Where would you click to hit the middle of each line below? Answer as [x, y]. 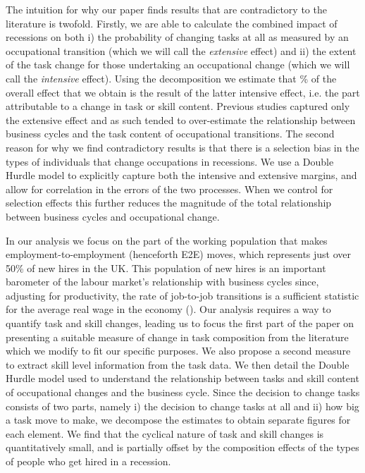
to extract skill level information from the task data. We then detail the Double [178, 364]
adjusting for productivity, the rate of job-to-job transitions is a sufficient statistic [182, 295]
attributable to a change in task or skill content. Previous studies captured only [178, 106]
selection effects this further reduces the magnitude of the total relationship [169, 203]
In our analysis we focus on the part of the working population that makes [167, 240]
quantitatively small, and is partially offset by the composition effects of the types [182, 447]
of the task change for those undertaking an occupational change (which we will [178, 64]
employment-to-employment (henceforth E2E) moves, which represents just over [179, 254]
